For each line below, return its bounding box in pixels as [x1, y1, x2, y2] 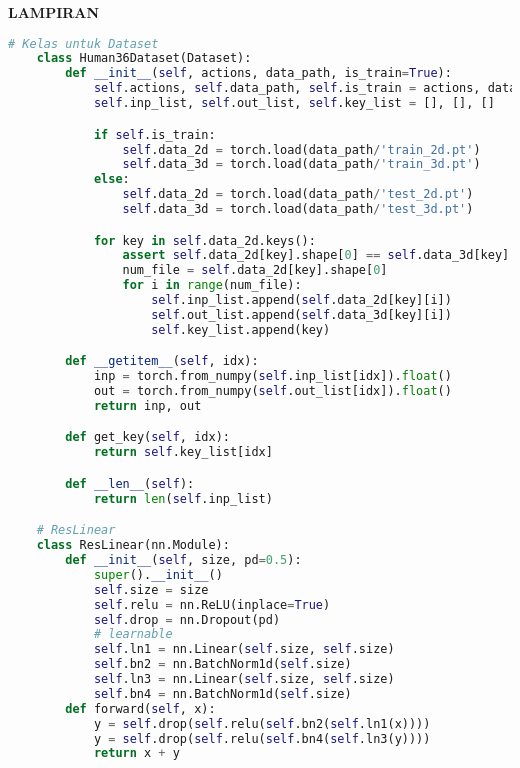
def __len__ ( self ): [65, 476, 195, 491]
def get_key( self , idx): [65, 430, 230, 445]
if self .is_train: [93, 127, 216, 142]
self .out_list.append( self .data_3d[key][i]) [151, 307, 452, 322]
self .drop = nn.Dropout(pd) [93, 612, 281, 627]
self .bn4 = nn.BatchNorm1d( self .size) [93, 686, 352, 701]
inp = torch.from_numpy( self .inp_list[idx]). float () [93, 369, 452, 384]
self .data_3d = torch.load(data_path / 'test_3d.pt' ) [122, 202, 474, 216]
